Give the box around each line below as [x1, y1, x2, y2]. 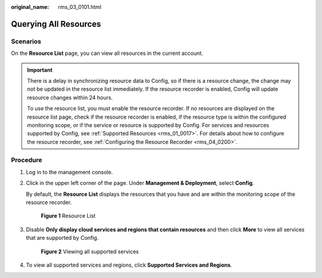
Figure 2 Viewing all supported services [41, 248, 140, 255]
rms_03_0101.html [58, 4, 101, 10]
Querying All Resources [11, 18, 101, 29]
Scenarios [11, 37, 42, 45]
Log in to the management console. [26, 168, 113, 175]
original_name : [11, 4, 49, 10]
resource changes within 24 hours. [27, 94, 113, 101]
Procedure [11, 156, 42, 164]
